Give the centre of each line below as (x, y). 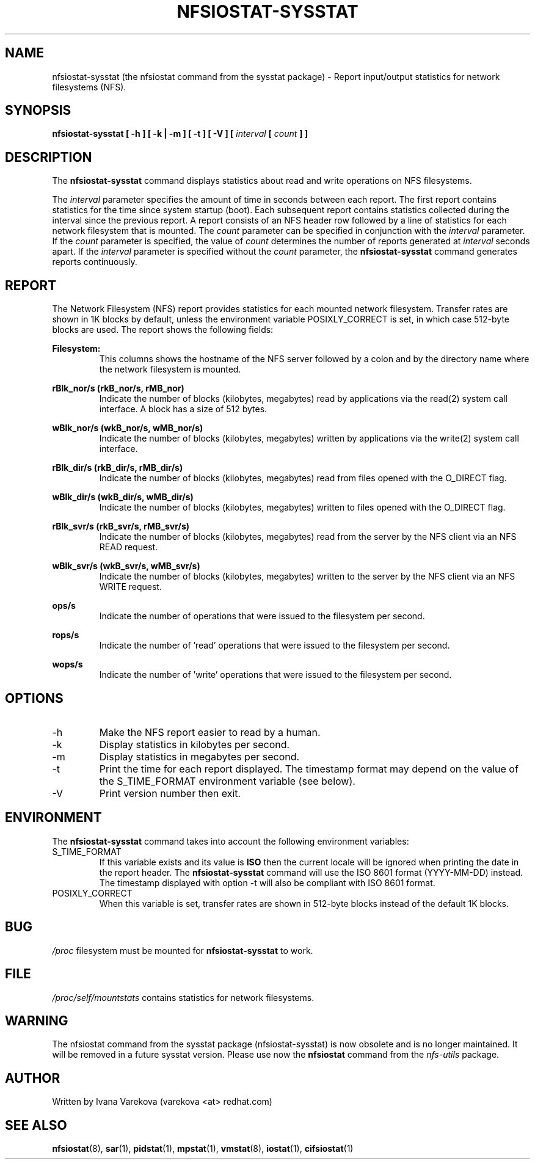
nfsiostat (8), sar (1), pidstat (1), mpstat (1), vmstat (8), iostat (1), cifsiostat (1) (203, 1149)
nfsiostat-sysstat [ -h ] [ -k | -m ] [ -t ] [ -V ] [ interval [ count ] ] (180, 134)
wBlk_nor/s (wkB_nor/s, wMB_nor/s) (128, 428)
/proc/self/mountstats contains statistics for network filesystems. (183, 997)
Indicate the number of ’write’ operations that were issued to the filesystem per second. (275, 675)
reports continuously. (95, 262)
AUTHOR (33, 1078)
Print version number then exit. (170, 793)
